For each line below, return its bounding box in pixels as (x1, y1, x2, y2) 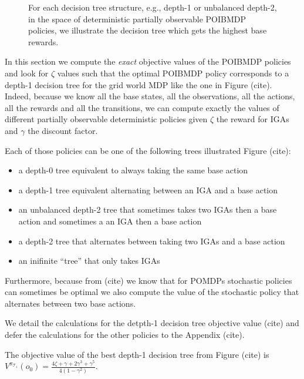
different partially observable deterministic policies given (5, 113, 208, 125)
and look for (5, 66, 49, 79)
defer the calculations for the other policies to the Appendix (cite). (5, 328, 245, 341)
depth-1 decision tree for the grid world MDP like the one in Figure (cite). (5, 78, 272, 90)
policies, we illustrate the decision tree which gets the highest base (28, 24, 267, 36)
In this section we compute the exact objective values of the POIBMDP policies (5, 55, 291, 68)
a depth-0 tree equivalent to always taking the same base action (18, 164, 248, 176)
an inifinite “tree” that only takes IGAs (18, 254, 160, 267)
